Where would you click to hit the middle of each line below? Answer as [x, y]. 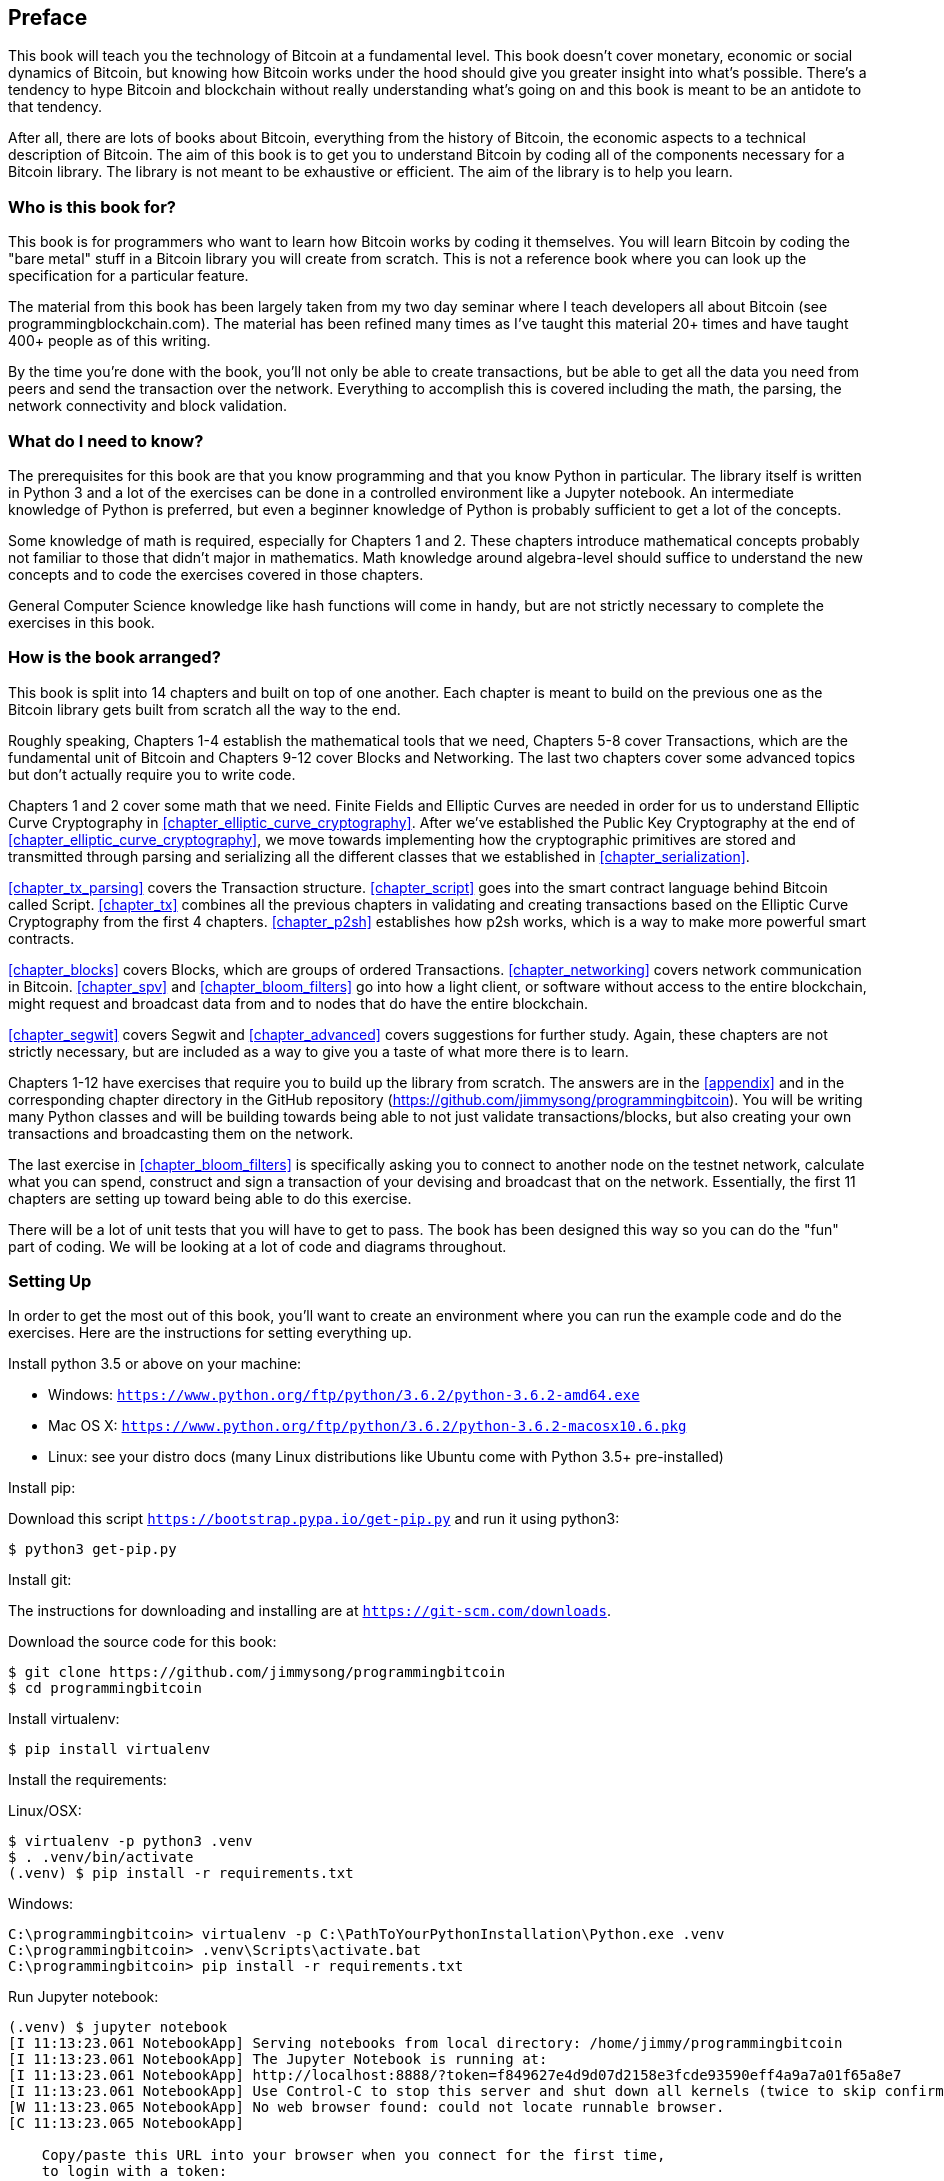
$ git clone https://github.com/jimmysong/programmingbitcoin [257, 1672]
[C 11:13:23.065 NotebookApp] [126, 2123]
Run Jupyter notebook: [83, 1997]
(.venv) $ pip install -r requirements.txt [181, 1873]
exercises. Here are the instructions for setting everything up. [210, 1333]
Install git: [40, 1580]
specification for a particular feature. [128, 276]
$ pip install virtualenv [109, 1749]
